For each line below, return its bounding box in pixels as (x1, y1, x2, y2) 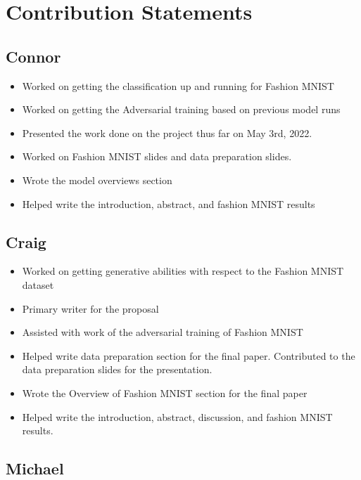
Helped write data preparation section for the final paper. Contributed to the (22, 348, 355, 363)
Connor (6, 45, 61, 67)
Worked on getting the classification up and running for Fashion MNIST (22, 78, 334, 93)
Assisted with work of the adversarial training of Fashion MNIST (22, 325, 303, 339)
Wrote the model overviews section (22, 172, 172, 187)
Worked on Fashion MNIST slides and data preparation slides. (22, 149, 292, 164)
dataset (22, 277, 54, 292)
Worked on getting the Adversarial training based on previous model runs (22, 102, 341, 117)
